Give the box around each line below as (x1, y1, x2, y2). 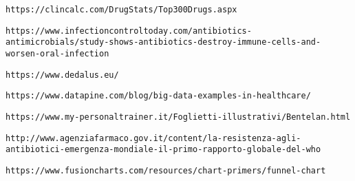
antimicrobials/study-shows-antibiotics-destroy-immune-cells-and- (6, 37, 321, 47)
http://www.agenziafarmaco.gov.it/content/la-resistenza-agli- (6, 133, 301, 143)
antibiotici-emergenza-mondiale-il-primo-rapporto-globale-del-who (6, 145, 321, 155)
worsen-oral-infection (6, 48, 109, 58)
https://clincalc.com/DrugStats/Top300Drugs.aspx (6, 5, 237, 14)
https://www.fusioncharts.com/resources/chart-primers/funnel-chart (6, 165, 326, 175)
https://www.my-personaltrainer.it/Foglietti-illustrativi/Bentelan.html (6, 111, 351, 122)
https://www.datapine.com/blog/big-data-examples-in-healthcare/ (6, 91, 311, 101)
